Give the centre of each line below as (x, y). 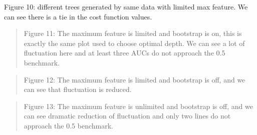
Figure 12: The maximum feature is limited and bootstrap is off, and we (135, 79)
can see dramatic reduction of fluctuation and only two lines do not (127, 116)
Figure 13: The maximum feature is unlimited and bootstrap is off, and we (138, 106)
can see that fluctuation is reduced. (78, 89)
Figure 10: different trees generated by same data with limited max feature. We (126, 6)
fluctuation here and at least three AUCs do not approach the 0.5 (124, 53)
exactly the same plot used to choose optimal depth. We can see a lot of (134, 43)
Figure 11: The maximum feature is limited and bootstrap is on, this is (133, 33)
